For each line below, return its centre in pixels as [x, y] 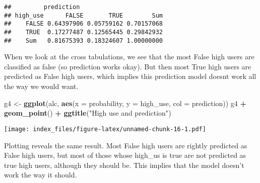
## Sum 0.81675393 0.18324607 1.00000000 [83, 40]
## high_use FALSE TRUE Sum [83, 15]
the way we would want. [41, 86]
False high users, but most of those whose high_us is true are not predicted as [125, 155]
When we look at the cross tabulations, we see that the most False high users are [129, 57]
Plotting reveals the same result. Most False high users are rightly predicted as [126, 145]
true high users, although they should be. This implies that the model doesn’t [124, 165]
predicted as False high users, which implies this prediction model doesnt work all [130, 76]
